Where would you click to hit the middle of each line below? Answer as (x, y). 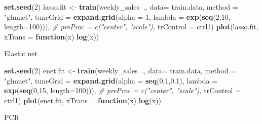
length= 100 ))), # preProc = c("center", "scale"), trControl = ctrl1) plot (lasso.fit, (131, 27)
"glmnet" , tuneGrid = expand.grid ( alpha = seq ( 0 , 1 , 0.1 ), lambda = (111, 80)
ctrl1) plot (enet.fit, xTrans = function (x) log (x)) (83, 100)
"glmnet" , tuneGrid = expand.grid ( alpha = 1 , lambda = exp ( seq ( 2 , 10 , (117, 16)
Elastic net (21, 53)
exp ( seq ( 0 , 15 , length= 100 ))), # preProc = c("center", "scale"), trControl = (123, 90)
